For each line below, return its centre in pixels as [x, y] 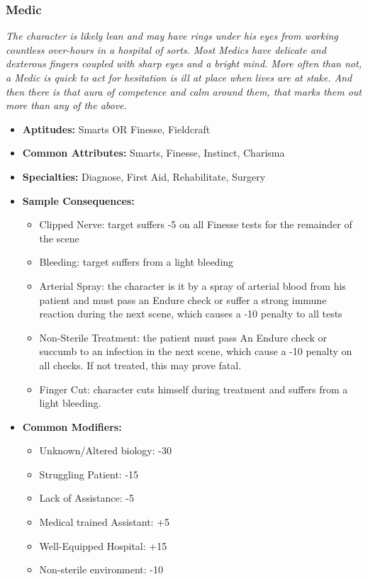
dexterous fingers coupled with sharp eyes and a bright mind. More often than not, [184, 63]
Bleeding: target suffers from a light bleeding [136, 262]
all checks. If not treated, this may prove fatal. [140, 365]
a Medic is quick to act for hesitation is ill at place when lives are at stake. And [179, 77]
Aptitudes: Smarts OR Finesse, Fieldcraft [116, 129]
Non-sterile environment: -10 [101, 569]
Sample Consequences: [78, 200]
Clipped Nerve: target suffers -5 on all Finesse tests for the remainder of [196, 224]
